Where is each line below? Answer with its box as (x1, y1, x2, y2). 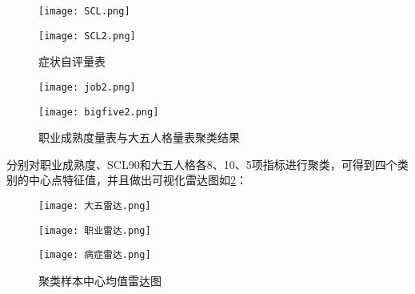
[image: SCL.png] (38, 6, 130, 17)
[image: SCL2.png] (38, 30, 136, 42)
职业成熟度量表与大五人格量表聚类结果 (38, 129, 240, 146)
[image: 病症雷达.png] (38, 249, 151, 261)
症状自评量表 (38, 53, 106, 70)
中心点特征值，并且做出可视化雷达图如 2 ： (28, 171, 247, 188)
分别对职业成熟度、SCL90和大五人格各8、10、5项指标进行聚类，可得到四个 (6, 155, 397, 172)
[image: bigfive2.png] (38, 106, 159, 118)
